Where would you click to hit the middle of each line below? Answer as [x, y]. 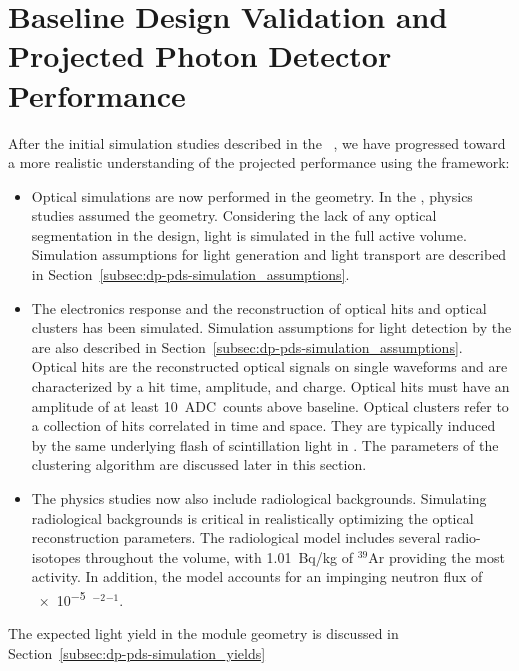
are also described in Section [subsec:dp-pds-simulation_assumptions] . [247, 346]
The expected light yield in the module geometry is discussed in [203, 633]
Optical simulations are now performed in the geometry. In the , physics [252, 195]
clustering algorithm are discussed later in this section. [199, 464]
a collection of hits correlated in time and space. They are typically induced [263, 425]
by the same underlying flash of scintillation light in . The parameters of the [265, 444]
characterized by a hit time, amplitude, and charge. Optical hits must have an [270, 386]
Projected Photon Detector [200, 55]
